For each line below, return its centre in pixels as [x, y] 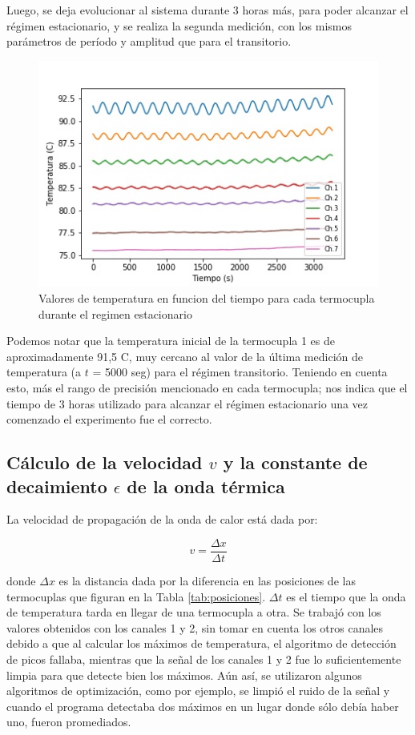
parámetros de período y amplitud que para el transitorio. [149, 41]
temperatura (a [44, 372]
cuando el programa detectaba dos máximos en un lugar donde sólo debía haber [203, 706]
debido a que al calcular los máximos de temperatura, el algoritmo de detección [201, 643]
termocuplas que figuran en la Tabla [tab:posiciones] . [136, 596]
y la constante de [295, 462]
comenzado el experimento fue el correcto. [109, 419]
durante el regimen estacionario [115, 313]
